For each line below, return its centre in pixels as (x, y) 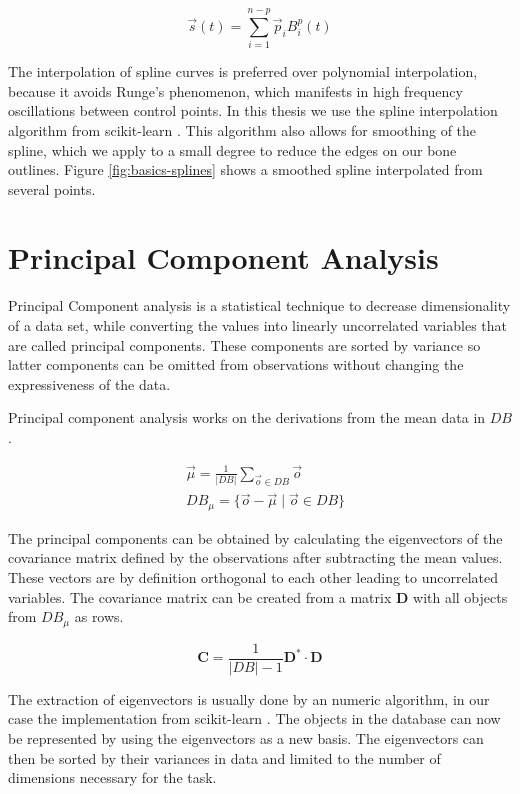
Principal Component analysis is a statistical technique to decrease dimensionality (259, 305)
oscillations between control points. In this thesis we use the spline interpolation (253, 110)
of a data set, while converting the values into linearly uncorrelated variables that (257, 325)
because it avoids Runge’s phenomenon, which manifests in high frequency (235, 90)
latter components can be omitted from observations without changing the (236, 364)
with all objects (460, 596)
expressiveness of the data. (89, 383)
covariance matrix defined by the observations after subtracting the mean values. (255, 557)
